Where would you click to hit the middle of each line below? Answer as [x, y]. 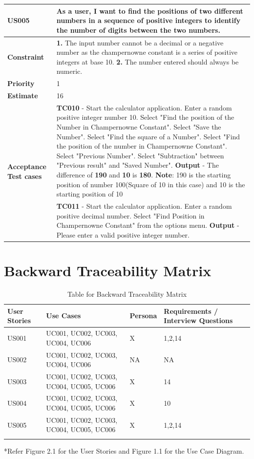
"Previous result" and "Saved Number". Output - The [138, 165]
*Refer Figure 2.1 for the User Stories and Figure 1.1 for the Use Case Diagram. [124, 450]
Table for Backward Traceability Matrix [127, 294]
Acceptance [27, 166]
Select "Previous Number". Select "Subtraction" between [140, 155]
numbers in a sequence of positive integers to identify [148, 20]
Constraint [26, 56]
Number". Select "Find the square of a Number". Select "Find [148, 136]
